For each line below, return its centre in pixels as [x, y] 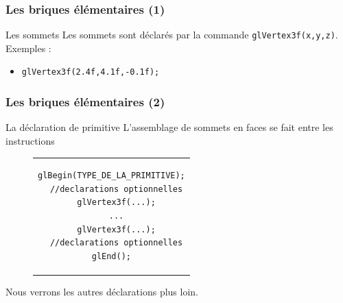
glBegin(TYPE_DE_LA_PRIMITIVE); [111, 176]
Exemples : [28, 48]
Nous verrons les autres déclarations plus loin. [102, 291]
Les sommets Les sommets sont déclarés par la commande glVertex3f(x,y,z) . [172, 35]
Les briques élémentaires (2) [85, 102]
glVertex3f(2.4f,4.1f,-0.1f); [91, 72]
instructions [30, 140]
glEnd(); [111, 256]
